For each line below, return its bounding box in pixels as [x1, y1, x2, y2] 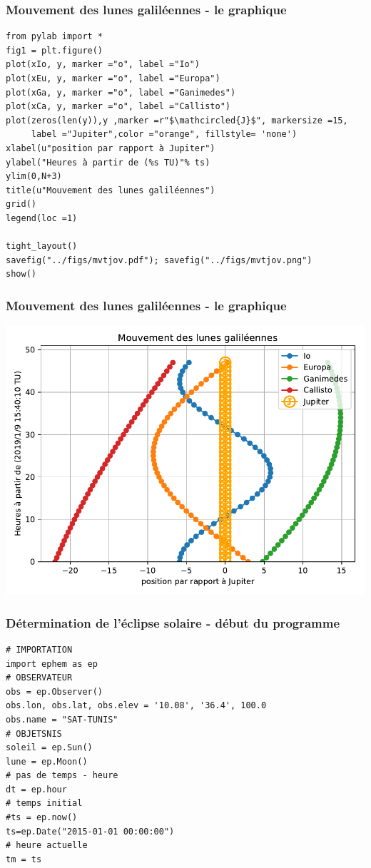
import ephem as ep [6, 658, 98, 669]
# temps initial [6, 798, 83, 809]
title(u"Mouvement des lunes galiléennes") [6, 185, 215, 195]
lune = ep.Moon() [6, 756, 88, 767]
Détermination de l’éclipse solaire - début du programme [6, 613, 340, 631]
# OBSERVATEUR [6, 673, 73, 683]
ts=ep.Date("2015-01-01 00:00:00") [6, 826, 175, 837]
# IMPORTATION [6, 644, 73, 655]
